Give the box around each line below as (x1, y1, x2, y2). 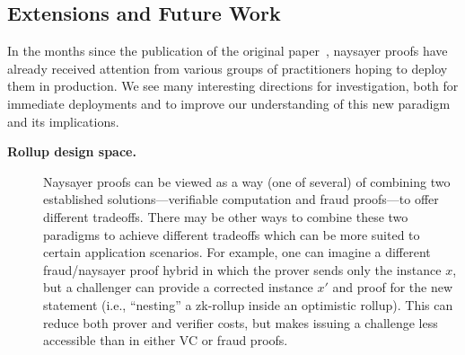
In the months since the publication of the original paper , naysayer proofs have (7, 41, 448, 60)
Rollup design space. (7, 142, 136, 161)
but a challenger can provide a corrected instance (43, 278, 313, 297)
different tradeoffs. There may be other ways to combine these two (43, 207, 408, 226)
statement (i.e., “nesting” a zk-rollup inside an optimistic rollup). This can (43, 295, 453, 314)
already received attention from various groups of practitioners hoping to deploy (7, 58, 448, 77)
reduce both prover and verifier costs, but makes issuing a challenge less (43, 313, 438, 332)
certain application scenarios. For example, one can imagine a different (43, 243, 431, 262)
